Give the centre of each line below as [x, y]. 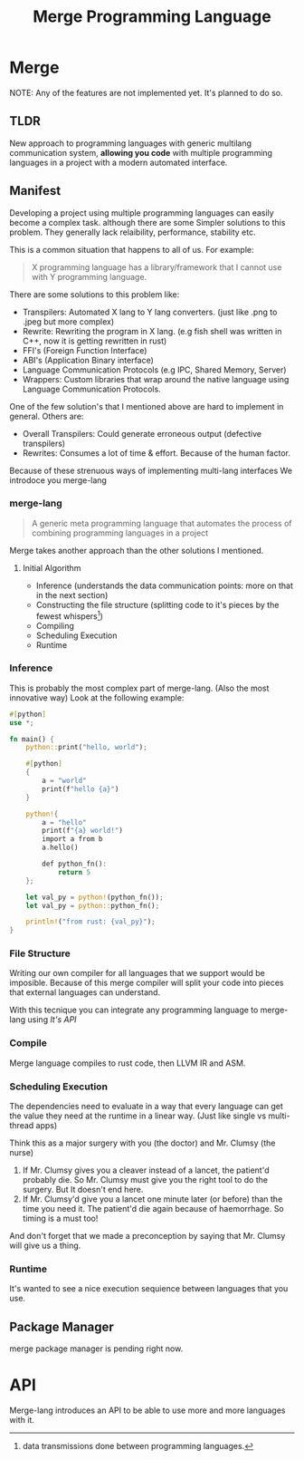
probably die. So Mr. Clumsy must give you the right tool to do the [145, 1180]
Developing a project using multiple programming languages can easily [142, 213]
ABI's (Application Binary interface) [88, 360]
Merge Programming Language [152, 17]
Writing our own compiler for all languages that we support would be [137, 973]
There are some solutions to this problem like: [95, 294]
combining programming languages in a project [120, 533]
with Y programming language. [89, 276]
